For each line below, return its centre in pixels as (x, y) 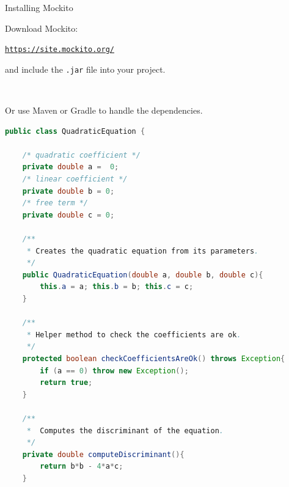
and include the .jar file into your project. (85, 69)
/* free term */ (55, 203)
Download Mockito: (42, 28)
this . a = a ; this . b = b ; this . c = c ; (117, 287)
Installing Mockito (39, 7)
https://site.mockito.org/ (60, 50)
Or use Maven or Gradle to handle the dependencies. (104, 110)
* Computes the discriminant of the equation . (125, 430)
